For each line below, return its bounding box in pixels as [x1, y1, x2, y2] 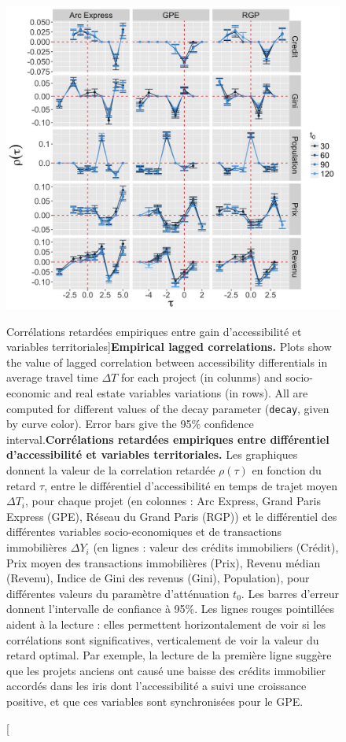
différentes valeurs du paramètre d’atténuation [6, 585, 230, 601]
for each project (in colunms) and [120, 369, 282, 386]
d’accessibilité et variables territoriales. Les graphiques [6, 446, 298, 463]
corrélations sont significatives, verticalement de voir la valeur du [6, 631, 319, 648]
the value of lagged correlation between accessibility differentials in [6, 353, 328, 370]
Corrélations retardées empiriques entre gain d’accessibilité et [6, 323, 302, 339]
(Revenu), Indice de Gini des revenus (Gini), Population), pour [6, 570, 310, 586]
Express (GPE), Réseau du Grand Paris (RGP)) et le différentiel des [6, 508, 337, 524]
